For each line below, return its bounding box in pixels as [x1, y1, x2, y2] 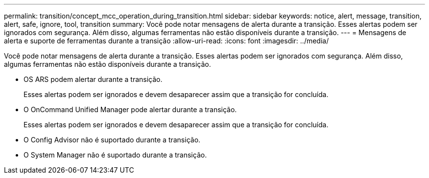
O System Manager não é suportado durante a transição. [24, 151, 207, 159]
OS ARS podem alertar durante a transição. [24, 75, 163, 83]
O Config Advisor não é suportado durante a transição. [24, 136, 201, 144]
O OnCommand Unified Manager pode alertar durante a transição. [24, 105, 237, 114]
